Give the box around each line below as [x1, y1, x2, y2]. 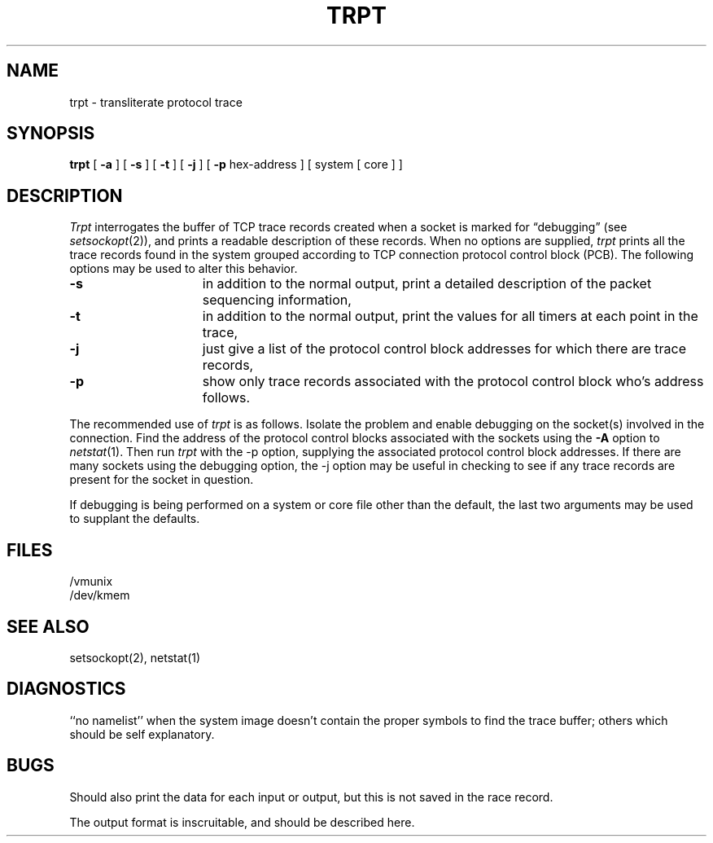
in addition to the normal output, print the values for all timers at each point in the [202, 308, 698, 325]
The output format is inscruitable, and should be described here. [69, 814, 415, 829]
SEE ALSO [7, 616, 90, 637]
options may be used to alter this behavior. [69, 261, 298, 276]
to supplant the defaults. [69, 512, 200, 526]
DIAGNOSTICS [7, 678, 126, 700]
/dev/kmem [69, 588, 130, 603]
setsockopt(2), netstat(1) [69, 650, 201, 665]
